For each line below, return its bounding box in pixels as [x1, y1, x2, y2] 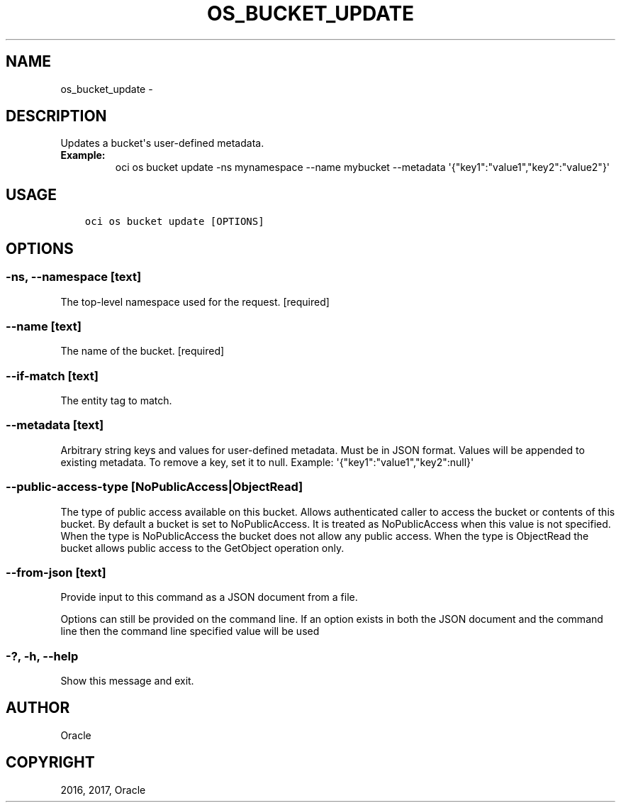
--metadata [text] [6, 418, 104, 433]
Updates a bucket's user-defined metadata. [60, 137, 264, 150]
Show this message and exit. [60, 675, 194, 687]
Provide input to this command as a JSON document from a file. [60, 591, 358, 604]
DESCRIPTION [6, 107, 107, 126]
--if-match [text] [6, 368, 99, 383]
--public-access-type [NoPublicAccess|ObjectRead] [6, 480, 303, 494]
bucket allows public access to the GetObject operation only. [60, 541, 345, 554]
